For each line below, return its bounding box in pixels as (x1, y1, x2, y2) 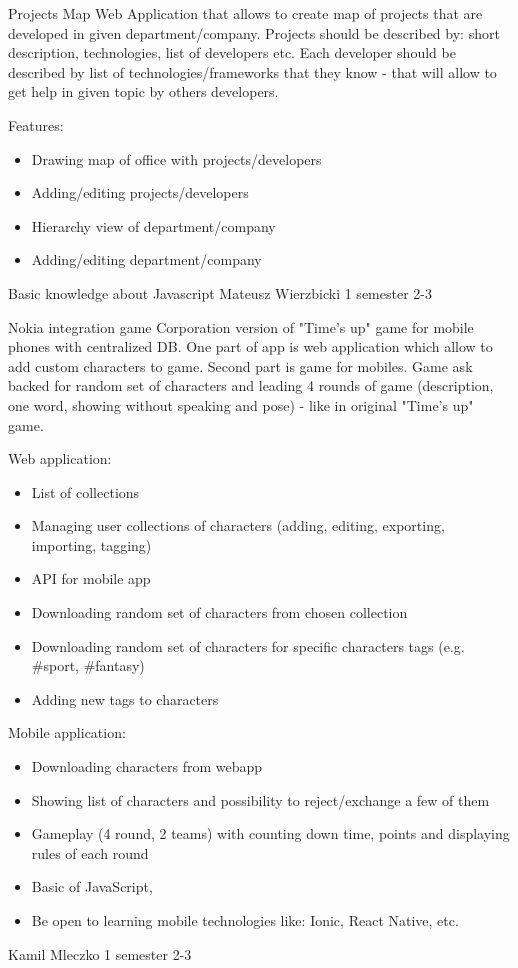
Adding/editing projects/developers (31, 182, 249, 203)
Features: (8, 114, 64, 135)
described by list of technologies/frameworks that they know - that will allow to (8, 61, 497, 82)
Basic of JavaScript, (31, 876, 153, 897)
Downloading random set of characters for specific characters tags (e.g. (31, 635, 465, 656)
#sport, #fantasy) (31, 655, 145, 676)
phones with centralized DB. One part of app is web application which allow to (8, 336, 493, 357)
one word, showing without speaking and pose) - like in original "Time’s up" (8, 394, 474, 415)
